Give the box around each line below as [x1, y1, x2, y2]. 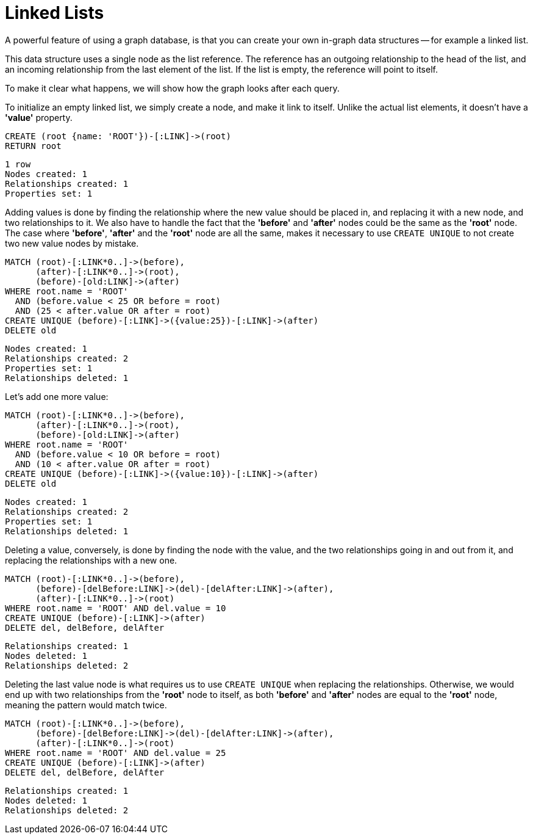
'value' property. [5, 112, 73, 123]
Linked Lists [5, 2, 104, 23]
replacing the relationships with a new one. [5, 554, 177, 565]
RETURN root [5, 140, 62, 151]
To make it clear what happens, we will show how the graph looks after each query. [5, 82, 340, 93]
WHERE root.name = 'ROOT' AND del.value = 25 [5, 747, 226, 758]
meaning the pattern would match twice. [5, 699, 167, 710]
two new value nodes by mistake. [5, 238, 139, 249]
